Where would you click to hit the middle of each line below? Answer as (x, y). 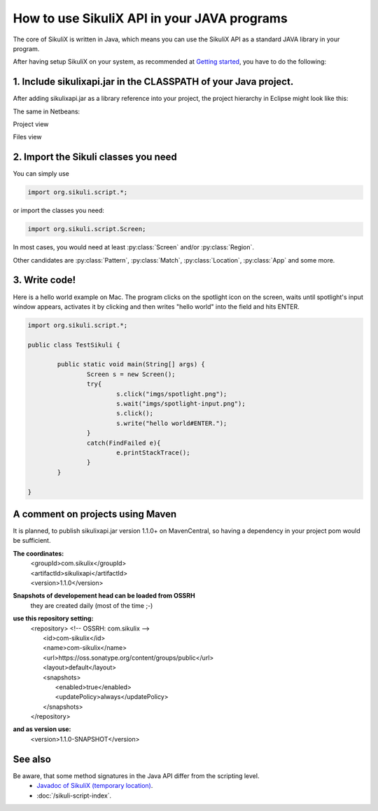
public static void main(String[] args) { (131, 365)
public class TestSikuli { (74, 345)
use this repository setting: (53, 618)
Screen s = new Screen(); (131, 374)
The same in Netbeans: (47, 111)
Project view (31, 124)
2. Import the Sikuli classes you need (95, 157)
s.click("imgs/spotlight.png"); (171, 394)
